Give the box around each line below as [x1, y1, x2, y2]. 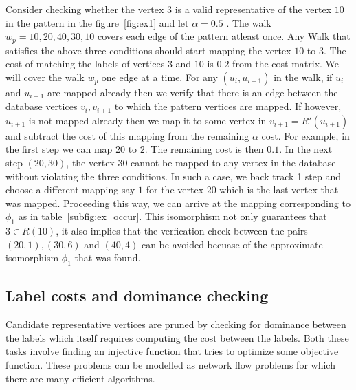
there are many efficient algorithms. [5, 371, 155, 385]
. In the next [279, 142, 333, 156]
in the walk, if [274, 69, 333, 84]
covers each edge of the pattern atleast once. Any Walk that [98, 29, 351, 43]
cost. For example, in [261, 128, 350, 142]
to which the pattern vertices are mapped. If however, [114, 99, 342, 113]
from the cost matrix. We [232, 56, 340, 71]
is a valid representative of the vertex [175, 2, 332, 16]
